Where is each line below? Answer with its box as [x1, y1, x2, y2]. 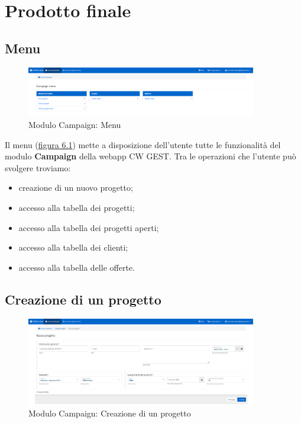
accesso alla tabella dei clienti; [18, 241, 128, 254]
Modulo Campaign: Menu [28, 118, 121, 130]
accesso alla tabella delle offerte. [18, 261, 135, 273]
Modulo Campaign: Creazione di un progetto [28, 407, 191, 419]
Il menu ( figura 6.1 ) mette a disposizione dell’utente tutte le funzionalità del [5, 138, 281, 150]
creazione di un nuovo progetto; [18, 181, 133, 194]
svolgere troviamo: [5, 161, 71, 174]
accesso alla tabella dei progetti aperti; [18, 221, 159, 233]
